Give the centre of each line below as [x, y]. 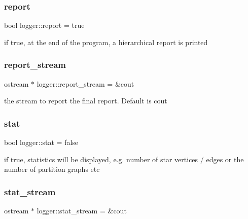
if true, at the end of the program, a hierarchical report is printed [106, 42]
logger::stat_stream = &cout [82, 211]
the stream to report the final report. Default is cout [86, 101]
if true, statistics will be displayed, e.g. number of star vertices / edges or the [124, 159]
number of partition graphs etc [52, 169]
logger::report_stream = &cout [85, 83]
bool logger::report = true [44, 25]
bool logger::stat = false [41, 142]
